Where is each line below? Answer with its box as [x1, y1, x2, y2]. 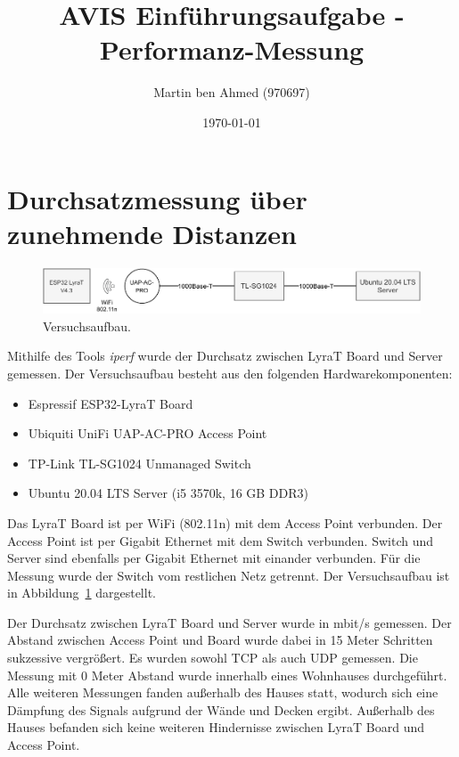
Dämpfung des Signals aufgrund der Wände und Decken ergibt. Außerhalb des [7, 700, 435, 719]
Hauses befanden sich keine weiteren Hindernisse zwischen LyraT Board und [7, 718, 425, 737]
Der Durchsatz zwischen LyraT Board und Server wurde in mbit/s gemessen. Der [7, 613, 452, 631]
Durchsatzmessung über [7, 180, 307, 216]
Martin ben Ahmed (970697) [153, 83, 310, 102]
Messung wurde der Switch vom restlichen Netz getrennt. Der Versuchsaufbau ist [7, 566, 450, 584]
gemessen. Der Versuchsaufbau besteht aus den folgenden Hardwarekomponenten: [7, 363, 453, 382]
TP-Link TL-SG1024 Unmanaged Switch [28, 453, 251, 472]
